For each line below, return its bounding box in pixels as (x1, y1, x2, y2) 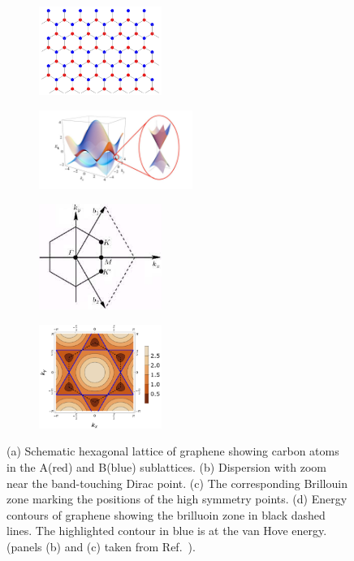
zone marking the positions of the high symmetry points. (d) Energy (6, 490, 348, 507)
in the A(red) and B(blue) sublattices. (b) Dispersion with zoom (6, 459, 326, 476)
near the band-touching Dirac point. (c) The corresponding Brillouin (6, 474, 348, 491)
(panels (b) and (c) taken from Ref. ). (6, 538, 196, 555)
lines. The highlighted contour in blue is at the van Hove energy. (6, 522, 327, 539)
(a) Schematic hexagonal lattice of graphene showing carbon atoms (6, 442, 339, 460)
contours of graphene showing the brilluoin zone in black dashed (6, 506, 326, 523)
